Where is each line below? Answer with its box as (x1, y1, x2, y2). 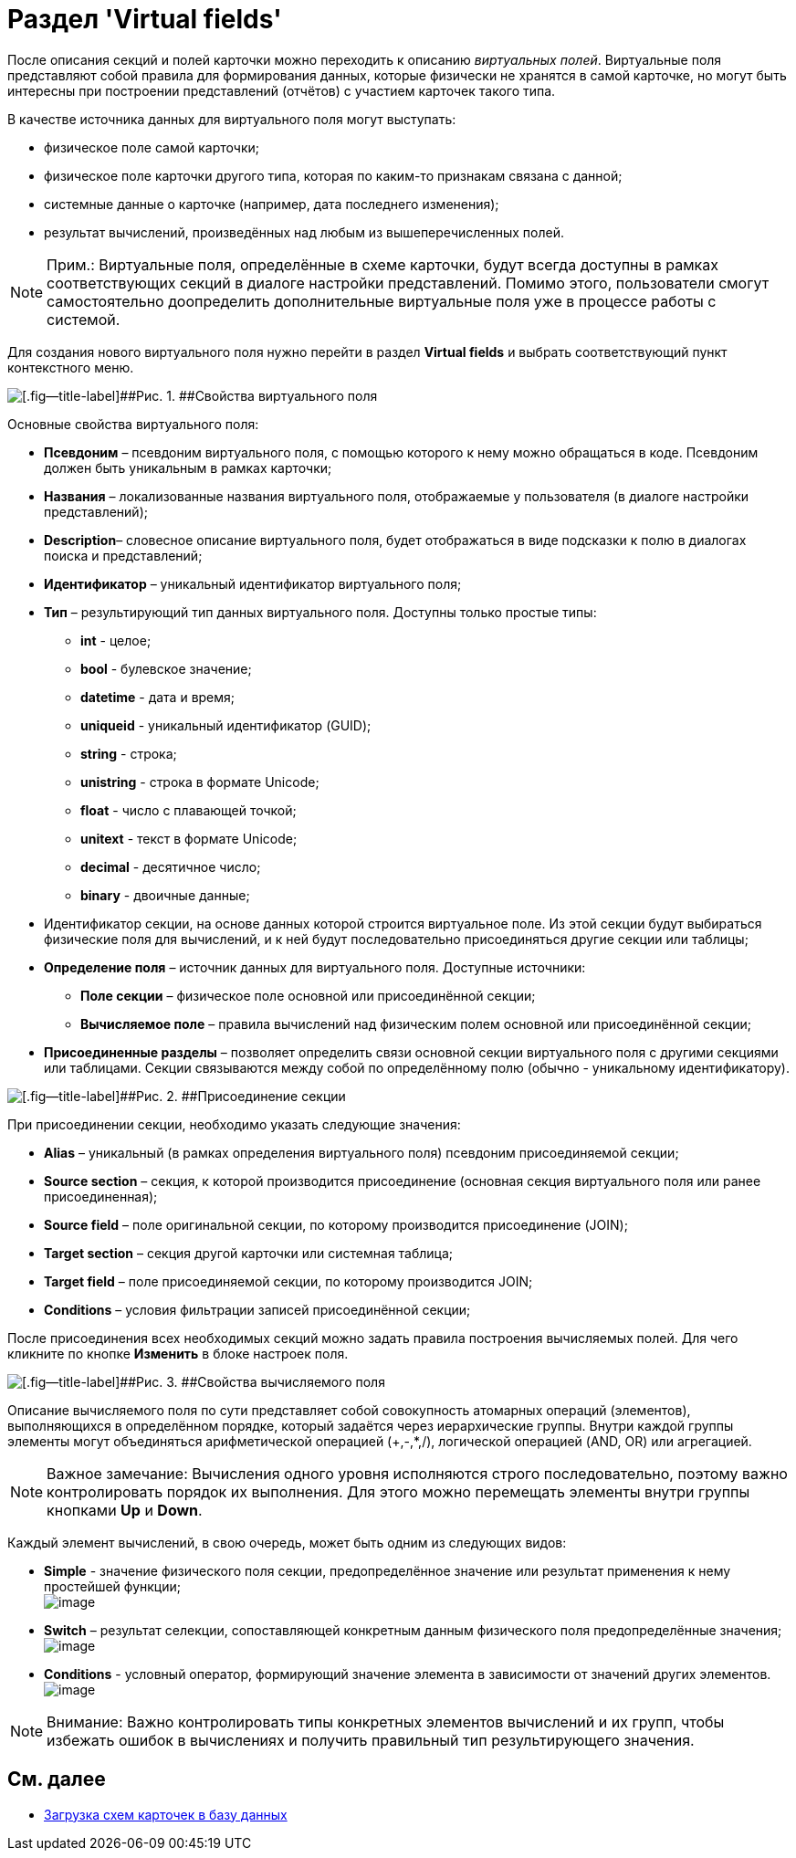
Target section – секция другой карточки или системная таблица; (44, 1244, 454, 1261)
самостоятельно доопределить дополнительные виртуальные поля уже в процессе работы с (47, 291, 717, 310)
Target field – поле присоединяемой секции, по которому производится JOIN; (44, 1273, 533, 1289)
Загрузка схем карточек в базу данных (44, 1806, 288, 1822)
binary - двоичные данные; (80, 887, 250, 903)
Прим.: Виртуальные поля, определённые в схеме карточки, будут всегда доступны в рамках (47, 255, 718, 274)
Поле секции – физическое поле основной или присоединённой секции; (80, 987, 536, 1003)
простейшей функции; (44, 1578, 181, 1594)
